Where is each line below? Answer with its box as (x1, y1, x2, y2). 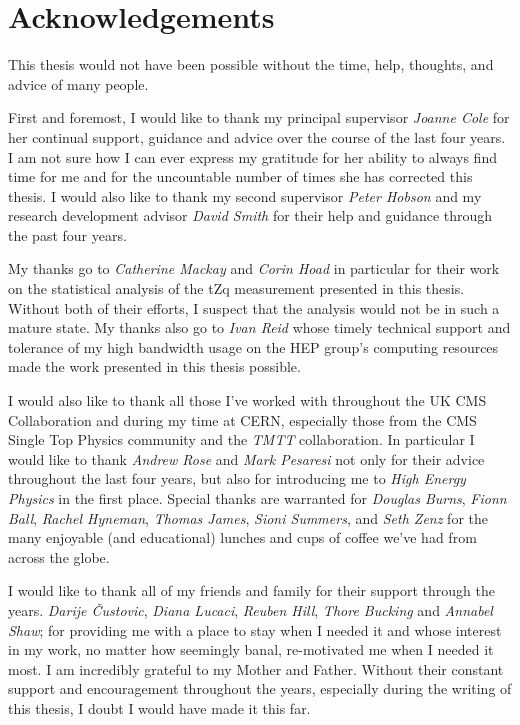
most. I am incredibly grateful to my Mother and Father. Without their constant (8, 658, 504, 679)
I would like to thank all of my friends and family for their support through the (8, 580, 495, 601)
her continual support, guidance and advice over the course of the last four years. (8, 126, 506, 147)
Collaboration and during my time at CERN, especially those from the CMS (8, 409, 477, 430)
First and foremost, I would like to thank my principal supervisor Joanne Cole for (8, 107, 510, 128)
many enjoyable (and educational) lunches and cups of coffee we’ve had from (8, 527, 477, 548)
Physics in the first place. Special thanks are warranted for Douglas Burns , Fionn (8, 488, 507, 508)
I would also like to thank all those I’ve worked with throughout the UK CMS (8, 390, 487, 411)
